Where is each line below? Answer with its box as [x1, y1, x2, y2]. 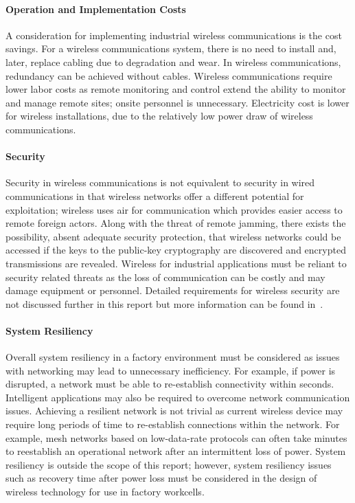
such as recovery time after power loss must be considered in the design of [5, 471, 317, 485]
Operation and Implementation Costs [5, 1, 186, 16]
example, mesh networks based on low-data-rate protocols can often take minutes [5, 430, 347, 445]
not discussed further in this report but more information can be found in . [5, 296, 323, 311]
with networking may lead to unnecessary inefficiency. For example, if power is [5, 363, 336, 377]
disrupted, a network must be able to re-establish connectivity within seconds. [5, 377, 334, 391]
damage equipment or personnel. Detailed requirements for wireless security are [5, 283, 340, 298]
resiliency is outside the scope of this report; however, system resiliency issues [5, 457, 332, 471]
